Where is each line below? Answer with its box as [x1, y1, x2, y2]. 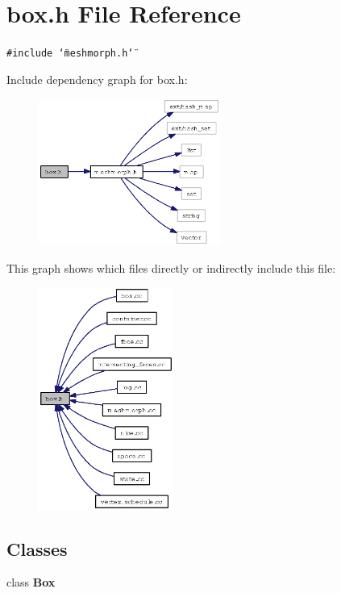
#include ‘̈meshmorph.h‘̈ [6, 48, 134, 60]
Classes [6, 536, 68, 561]
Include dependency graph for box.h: [6, 70, 188, 87]
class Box [6, 574, 56, 591]
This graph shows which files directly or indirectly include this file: [6, 259, 336, 276]
